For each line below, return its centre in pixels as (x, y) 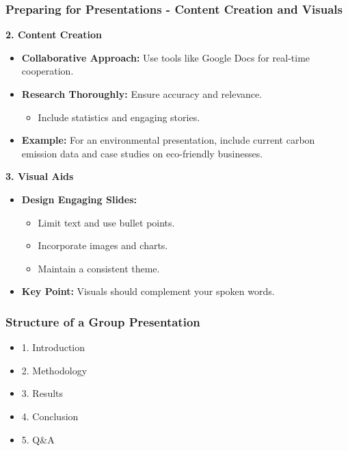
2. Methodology (54, 370)
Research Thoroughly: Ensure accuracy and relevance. (142, 94)
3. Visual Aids (40, 176)
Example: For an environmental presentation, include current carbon (168, 140)
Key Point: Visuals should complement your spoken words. (148, 291)
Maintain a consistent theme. (99, 268)
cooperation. (48, 71)
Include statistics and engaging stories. (119, 117)
